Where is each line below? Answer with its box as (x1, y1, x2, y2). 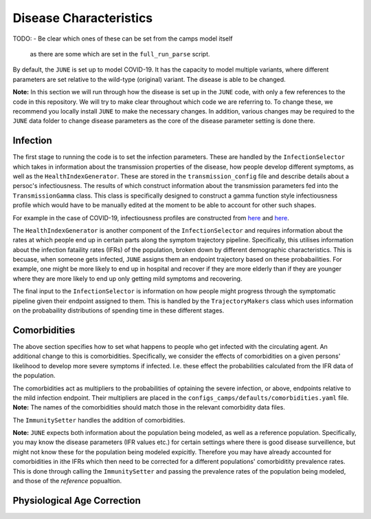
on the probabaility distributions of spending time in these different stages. (12, 306, 225, 315)
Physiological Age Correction (12, 494, 141, 506)
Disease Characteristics (12, 10, 153, 25)
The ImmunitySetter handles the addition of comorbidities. (12, 416, 185, 424)
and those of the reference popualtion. (12, 477, 122, 485)
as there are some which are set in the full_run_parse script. (30, 50, 210, 58)
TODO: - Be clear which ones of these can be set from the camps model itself (12, 34, 233, 43)
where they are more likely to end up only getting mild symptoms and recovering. (12, 274, 243, 282)
